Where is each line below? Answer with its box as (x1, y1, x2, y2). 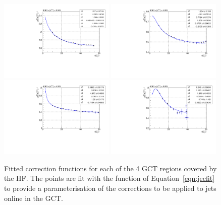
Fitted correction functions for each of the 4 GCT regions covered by (4, 163, 217, 173)
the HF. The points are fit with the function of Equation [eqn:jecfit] (4, 173, 215, 183)
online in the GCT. (4, 192, 63, 203)
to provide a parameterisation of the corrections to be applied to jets (4, 183, 216, 193)
